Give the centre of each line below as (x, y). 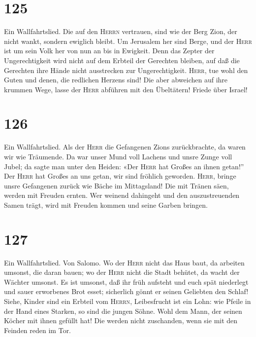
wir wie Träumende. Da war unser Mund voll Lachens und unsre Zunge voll (118, 156)
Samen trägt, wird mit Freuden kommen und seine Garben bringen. (106, 205)
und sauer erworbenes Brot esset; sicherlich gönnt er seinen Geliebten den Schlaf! (126, 291)
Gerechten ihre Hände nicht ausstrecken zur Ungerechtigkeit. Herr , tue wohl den (126, 70)
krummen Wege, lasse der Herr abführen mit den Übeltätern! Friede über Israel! (126, 89)
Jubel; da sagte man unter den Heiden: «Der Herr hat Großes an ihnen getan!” (124, 166)
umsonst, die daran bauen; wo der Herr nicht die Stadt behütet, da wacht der (122, 272)
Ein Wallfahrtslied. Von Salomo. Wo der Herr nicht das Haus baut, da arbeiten (124, 262)
